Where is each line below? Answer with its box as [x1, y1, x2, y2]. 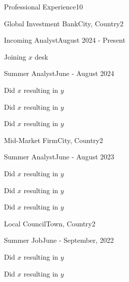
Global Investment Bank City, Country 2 [4, 18, 124, 28]
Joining [4, 51, 26, 62]
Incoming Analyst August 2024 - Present [4, 35, 126, 45]
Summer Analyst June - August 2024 [4, 68, 115, 78]
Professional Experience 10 [4, 1, 83, 11]
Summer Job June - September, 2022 [4, 235, 114, 245]
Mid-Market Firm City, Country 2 [4, 135, 103, 145]
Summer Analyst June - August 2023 [4, 151, 115, 162]
